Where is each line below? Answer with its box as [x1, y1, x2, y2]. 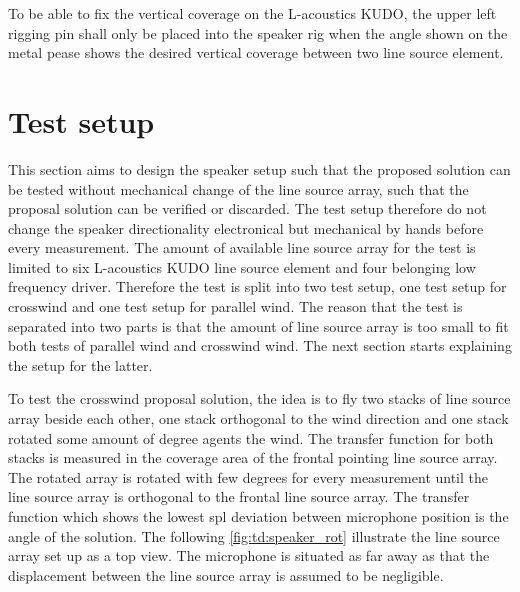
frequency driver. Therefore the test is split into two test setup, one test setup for [8, 276, 507, 297]
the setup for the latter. [8, 354, 153, 375]
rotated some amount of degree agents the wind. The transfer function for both [8, 427, 494, 448]
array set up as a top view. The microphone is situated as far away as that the [8, 545, 490, 566]
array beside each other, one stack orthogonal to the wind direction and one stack [8, 408, 509, 429]
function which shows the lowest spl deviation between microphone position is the [8, 506, 509, 526]
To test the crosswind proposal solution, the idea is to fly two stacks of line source [8, 388, 511, 409]
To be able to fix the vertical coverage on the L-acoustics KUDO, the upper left [8, 3, 497, 23]
